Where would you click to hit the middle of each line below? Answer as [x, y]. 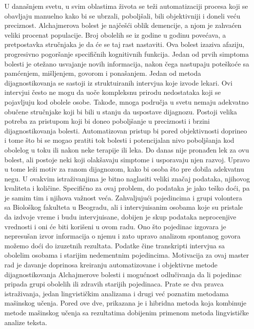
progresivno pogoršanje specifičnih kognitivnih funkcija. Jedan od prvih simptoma [127, 54]
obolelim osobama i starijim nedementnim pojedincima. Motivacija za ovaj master [127, 255]
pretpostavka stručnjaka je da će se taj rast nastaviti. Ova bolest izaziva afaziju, [125, 44]
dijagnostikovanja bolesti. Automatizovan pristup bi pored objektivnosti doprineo [126, 130]
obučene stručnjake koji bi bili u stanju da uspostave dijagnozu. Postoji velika [121, 111]
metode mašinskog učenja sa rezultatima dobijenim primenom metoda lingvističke [127, 312]
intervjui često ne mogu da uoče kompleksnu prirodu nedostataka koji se [113, 92]
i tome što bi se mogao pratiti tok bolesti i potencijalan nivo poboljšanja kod [119, 140]
